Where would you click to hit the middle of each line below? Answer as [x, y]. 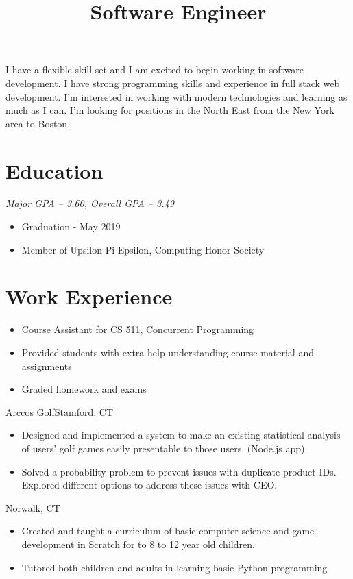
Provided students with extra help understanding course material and [168, 352]
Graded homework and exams [84, 389]
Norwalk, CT [33, 507]
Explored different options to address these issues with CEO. [149, 485]
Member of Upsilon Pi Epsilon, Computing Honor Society [143, 249]
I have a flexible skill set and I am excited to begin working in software [155, 70]
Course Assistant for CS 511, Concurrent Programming [138, 329]
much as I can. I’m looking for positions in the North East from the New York [170, 110]
